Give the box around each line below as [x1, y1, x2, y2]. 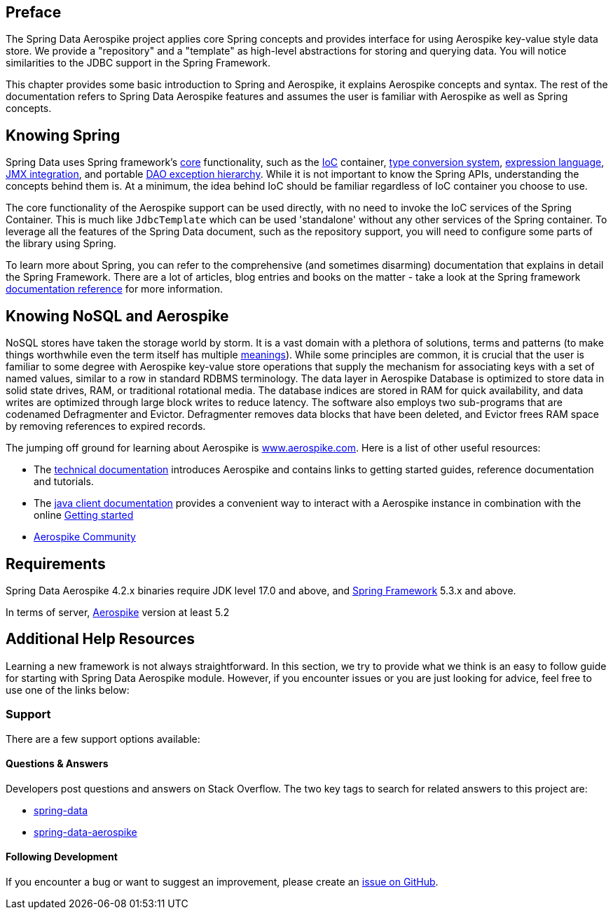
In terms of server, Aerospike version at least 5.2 [6, 606, 230, 618]
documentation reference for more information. [6, 283, 223, 295]
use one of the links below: [6, 683, 130, 696]
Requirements [6, 554, 106, 573]
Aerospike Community [34, 531, 136, 543]
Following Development [6, 851, 118, 863]
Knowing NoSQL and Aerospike [6, 307, 229, 325]
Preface [6, 4, 62, 21]
